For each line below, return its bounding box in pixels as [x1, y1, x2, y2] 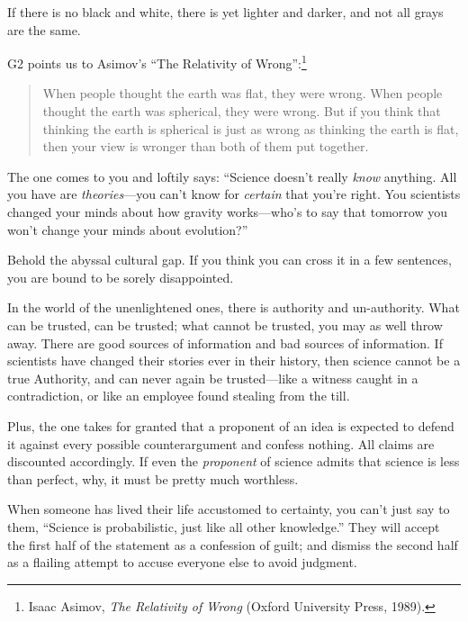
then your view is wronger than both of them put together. [42, 137, 369, 156]
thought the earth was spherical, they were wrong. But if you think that [42, 102, 441, 121]
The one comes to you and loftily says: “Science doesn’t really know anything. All [7, 167, 457, 185]
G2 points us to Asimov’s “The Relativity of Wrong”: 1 [7, 51, 307, 72]
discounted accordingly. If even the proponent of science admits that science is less [7, 452, 460, 471]
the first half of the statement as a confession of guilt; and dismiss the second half [7, 535, 458, 554]
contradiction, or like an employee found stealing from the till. [7, 386, 350, 405]
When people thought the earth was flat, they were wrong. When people [42, 84, 443, 103]
